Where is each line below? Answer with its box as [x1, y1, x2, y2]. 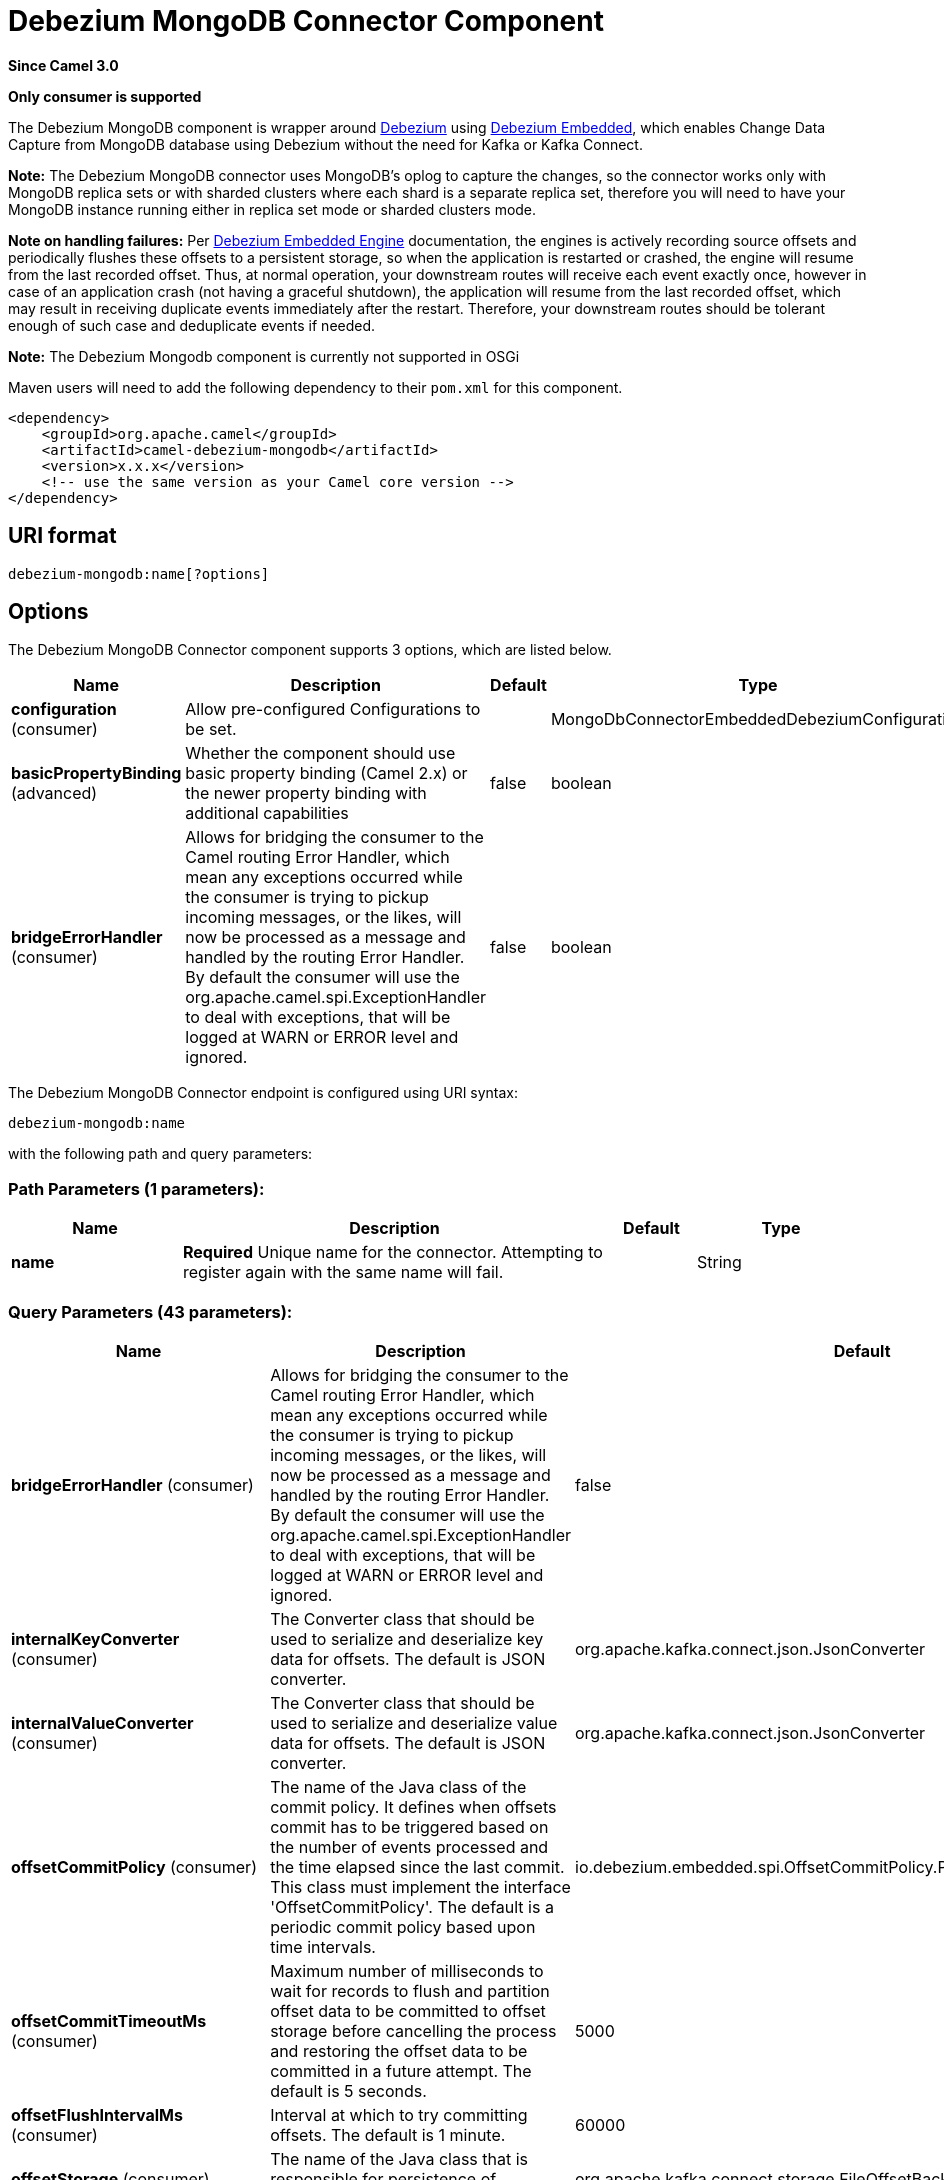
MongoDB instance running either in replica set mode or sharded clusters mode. [8, 200, 537, 218]
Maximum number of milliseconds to [270, 1960, 544, 1981]
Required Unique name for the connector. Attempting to [183, 1242, 603, 1263]
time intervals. [270, 1936, 376, 1957]
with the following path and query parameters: [8, 1145, 313, 1163]
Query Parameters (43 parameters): [8, 1301, 293, 1322]
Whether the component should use [185, 743, 456, 764]
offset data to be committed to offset [270, 2000, 546, 2021]
